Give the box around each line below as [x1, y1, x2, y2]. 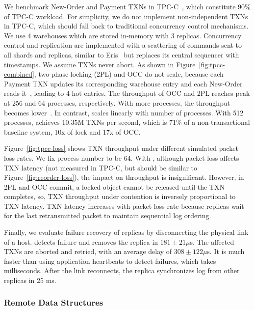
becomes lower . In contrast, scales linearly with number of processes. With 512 [4, 107, 244, 117]
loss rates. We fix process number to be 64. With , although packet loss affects [4, 152, 239, 163]
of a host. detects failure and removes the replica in [4, 236, 158, 247]
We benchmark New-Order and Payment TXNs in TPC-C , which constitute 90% [4, 1, 251, 11]
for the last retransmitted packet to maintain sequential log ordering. [4, 210, 211, 221]
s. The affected [190, 236, 234, 247]
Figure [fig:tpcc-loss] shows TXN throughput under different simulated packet [4, 143, 238, 153]
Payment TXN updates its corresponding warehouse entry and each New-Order [4, 78, 243, 88]
